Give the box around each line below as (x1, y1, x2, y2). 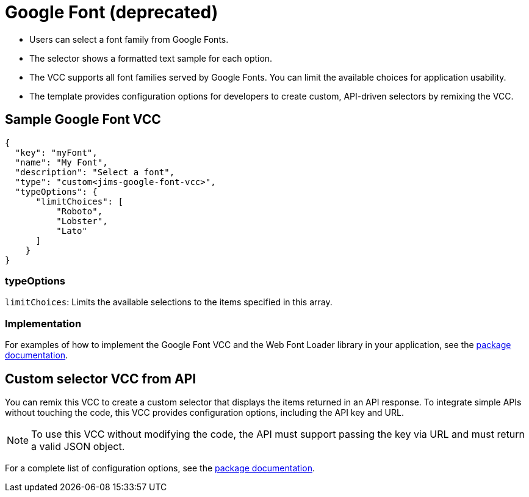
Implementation (5, 317, 82, 330)
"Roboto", (56, 206, 103, 216)
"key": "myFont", (15, 147, 98, 158)
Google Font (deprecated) (5, 2, 218, 23)
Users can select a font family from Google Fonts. (29, 34, 229, 45)
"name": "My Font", (15, 157, 108, 167)
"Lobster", (56, 216, 108, 226)
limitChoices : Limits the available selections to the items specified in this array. (5, 297, 333, 308)
